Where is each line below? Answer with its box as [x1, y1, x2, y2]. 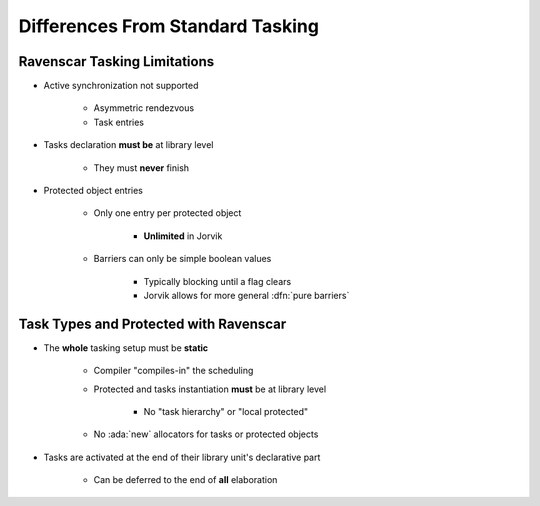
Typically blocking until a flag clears [143, 275, 292, 287]
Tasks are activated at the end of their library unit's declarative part [43, 451, 321, 463]
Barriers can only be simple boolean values [93, 253, 272, 265]
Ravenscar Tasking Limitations [18, 53, 215, 70]
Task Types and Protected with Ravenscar [18, 315, 287, 332]
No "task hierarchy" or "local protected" [143, 406, 309, 418]
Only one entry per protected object [93, 207, 242, 219]
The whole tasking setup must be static [43, 341, 209, 354]
